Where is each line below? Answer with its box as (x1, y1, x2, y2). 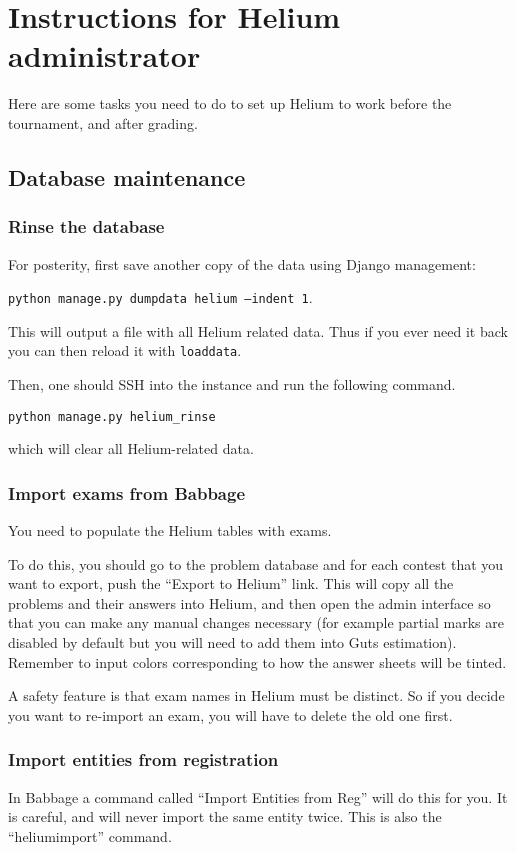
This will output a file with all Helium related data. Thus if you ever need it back (8, 320, 508, 341)
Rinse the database (8, 214, 165, 239)
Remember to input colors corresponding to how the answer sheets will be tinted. (8, 651, 507, 672)
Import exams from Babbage (8, 480, 246, 505)
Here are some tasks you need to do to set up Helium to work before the (8, 93, 452, 114)
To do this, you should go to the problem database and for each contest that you (8, 553, 504, 574)
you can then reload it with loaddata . (8, 340, 242, 361)
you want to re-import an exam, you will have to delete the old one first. (8, 704, 453, 725)
